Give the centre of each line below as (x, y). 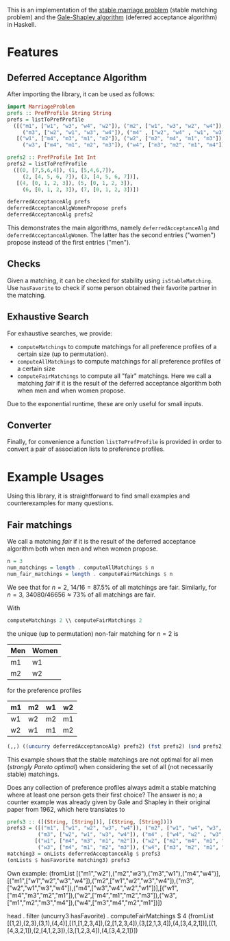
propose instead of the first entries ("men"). (69, 242)
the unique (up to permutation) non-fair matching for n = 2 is (93, 633)
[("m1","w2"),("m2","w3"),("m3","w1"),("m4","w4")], (148, 873)
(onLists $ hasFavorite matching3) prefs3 (68, 860)
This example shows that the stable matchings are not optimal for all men (110, 760)
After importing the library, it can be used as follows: (81, 94)
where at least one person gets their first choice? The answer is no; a (105, 795)
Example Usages (56, 477)
